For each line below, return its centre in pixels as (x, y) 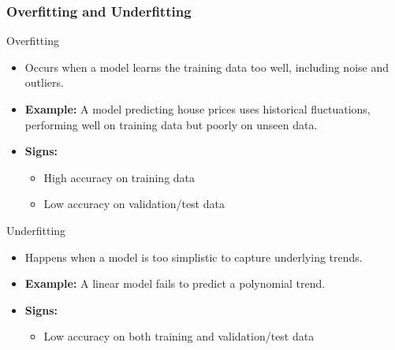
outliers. (44, 82)
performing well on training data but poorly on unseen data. (171, 124)
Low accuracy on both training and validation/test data (179, 336)
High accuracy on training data (119, 177)
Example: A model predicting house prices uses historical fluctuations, (197, 109)
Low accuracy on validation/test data (134, 204)
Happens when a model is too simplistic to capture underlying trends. (194, 257)
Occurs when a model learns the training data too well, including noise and (207, 67)
